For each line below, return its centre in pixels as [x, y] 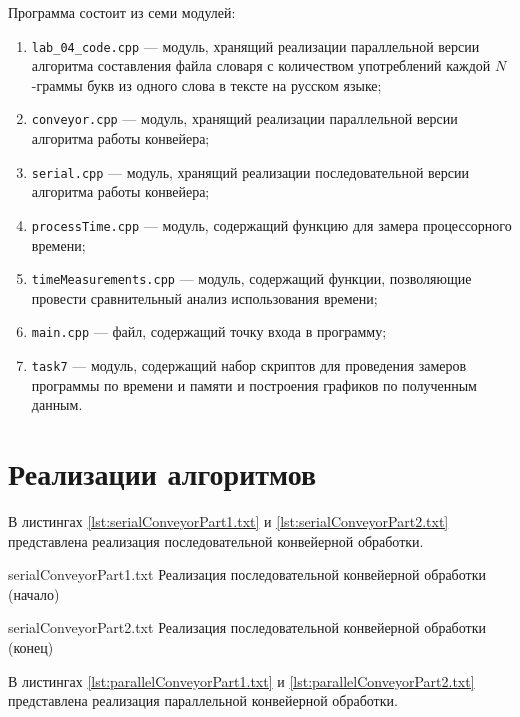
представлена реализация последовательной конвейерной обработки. [216, 540]
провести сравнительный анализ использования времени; [204, 297]
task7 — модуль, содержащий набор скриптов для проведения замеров [249, 365]
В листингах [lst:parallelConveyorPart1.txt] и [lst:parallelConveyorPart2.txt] [241, 680]
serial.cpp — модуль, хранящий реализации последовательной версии [250, 171]
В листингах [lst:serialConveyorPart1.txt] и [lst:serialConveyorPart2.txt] [228, 521]
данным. [57, 404]
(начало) [34, 593]
